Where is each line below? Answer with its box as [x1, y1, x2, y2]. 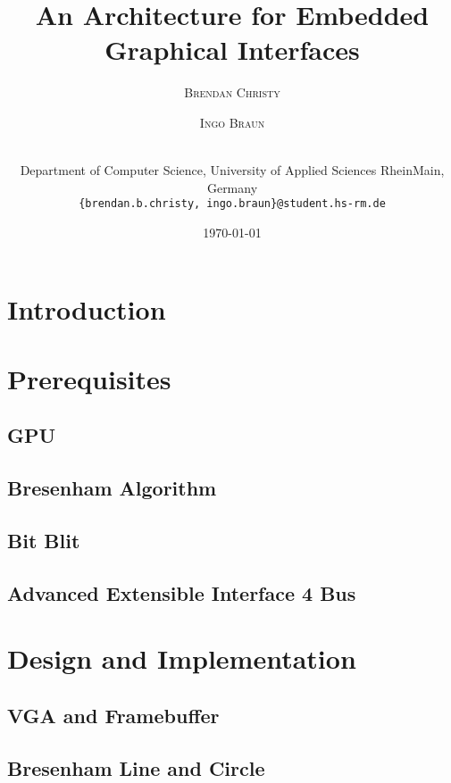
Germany [206, 178, 258, 196]
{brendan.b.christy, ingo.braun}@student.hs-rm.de [79, 197, 386, 211]
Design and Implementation [7, 640, 356, 677]
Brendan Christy [184, 83, 280, 102]
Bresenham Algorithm [7, 474, 217, 502]
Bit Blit [7, 527, 80, 554]
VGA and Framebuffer [7, 701, 220, 729]
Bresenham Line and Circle [7, 754, 265, 781]
